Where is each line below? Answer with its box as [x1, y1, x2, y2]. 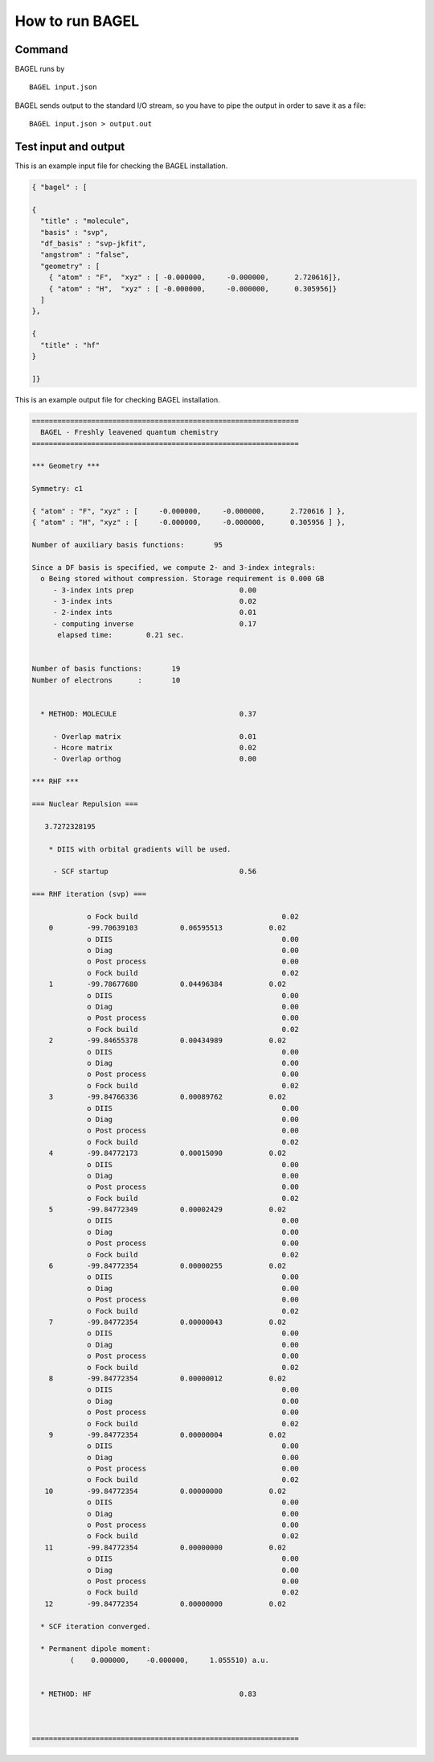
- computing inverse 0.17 [52, 619, 257, 628]
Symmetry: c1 [31, 484, 84, 493]
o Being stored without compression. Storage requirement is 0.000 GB [40, 574, 325, 584]
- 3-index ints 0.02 [52, 596, 257, 605]
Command [14, 43, 68, 56]
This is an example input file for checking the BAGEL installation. [14, 161, 228, 171]
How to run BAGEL [14, 12, 140, 30]
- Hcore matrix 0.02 [52, 743, 257, 753]
